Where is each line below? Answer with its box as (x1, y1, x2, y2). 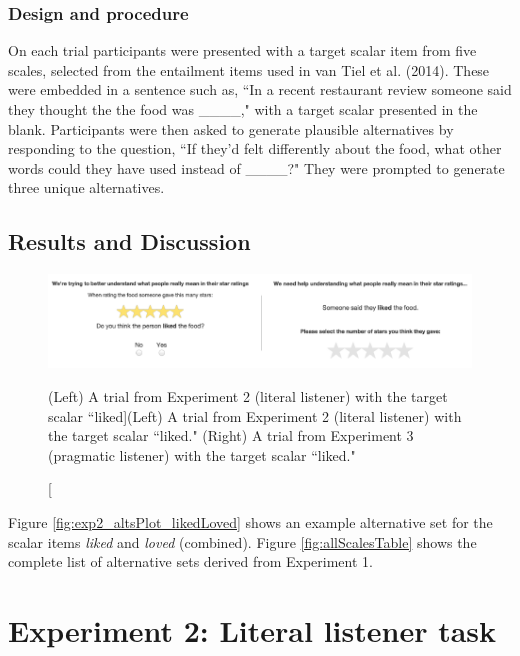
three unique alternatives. (8, 177, 165, 198)
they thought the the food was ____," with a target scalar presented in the (8, 99, 478, 119)
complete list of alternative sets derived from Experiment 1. (8, 551, 373, 572)
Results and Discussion (8, 226, 251, 257)
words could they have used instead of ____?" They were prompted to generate (8, 157, 505, 178)
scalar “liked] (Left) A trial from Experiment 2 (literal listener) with (48, 405, 462, 426)
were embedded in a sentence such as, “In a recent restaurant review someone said (8, 79, 512, 100)
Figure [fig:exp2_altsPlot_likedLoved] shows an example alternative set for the (8, 511, 493, 532)
